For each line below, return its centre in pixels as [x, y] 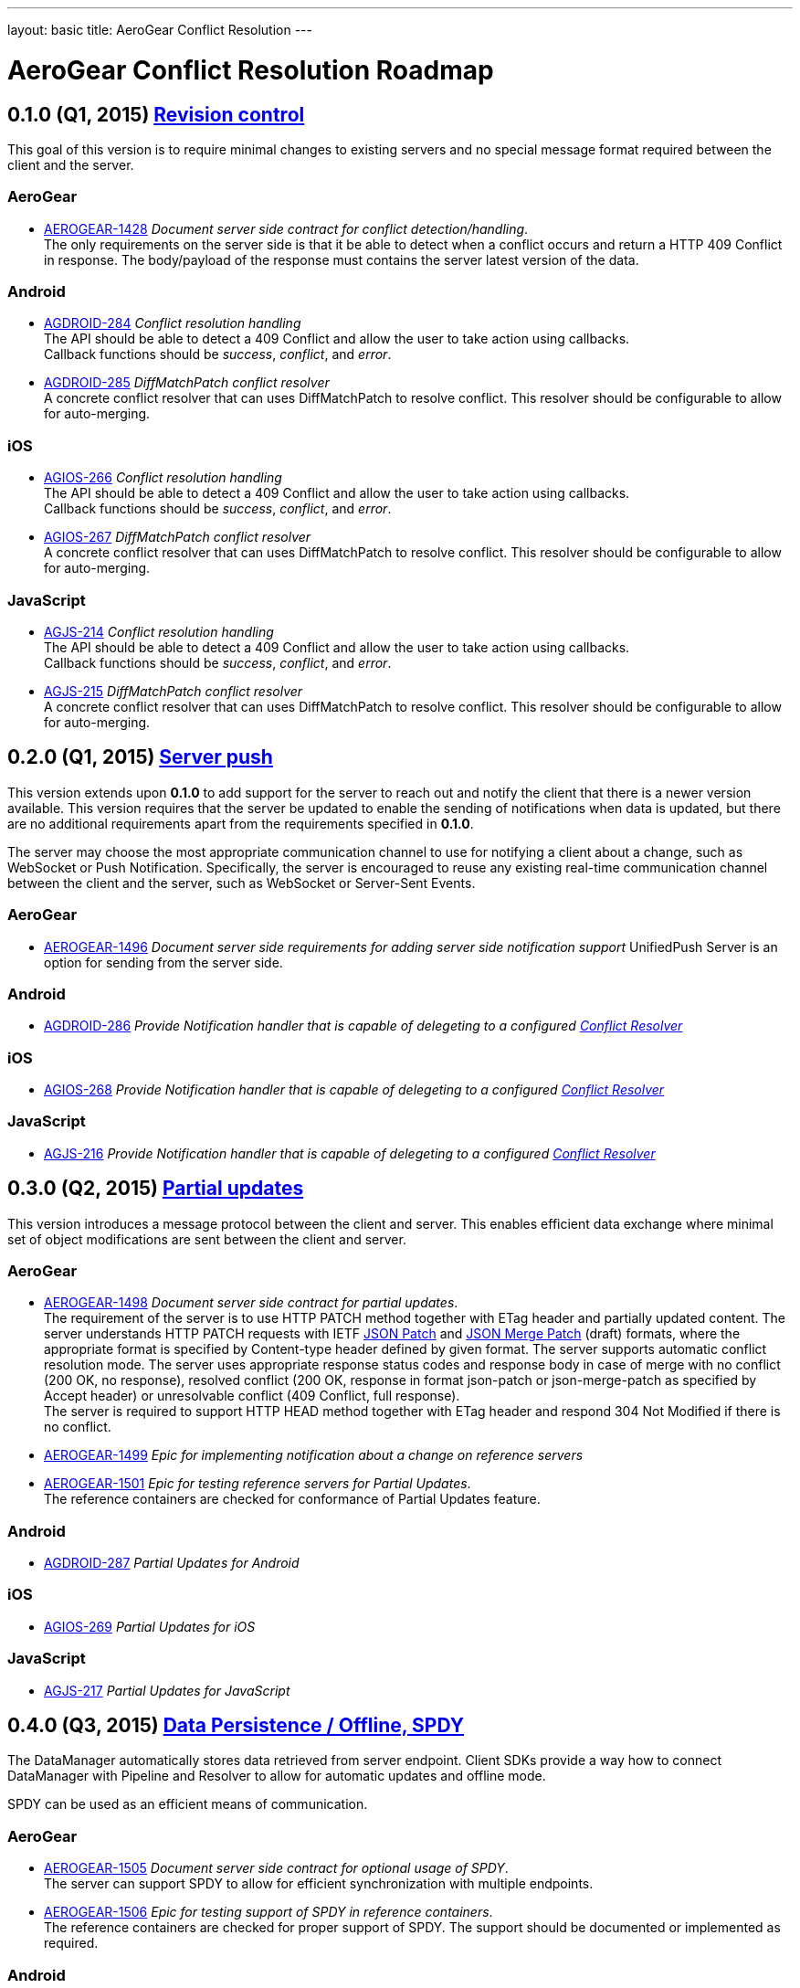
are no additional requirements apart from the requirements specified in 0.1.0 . [241, 823]
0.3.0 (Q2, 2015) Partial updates [156, 1189]
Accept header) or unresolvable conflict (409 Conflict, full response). [252, 1396]
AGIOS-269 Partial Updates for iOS [150, 1626]
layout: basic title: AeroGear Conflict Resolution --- [160, 30]
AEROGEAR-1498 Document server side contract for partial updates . [251, 1303]
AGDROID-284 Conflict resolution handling [173, 323]
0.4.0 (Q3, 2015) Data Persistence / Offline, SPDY [236, 1726]
